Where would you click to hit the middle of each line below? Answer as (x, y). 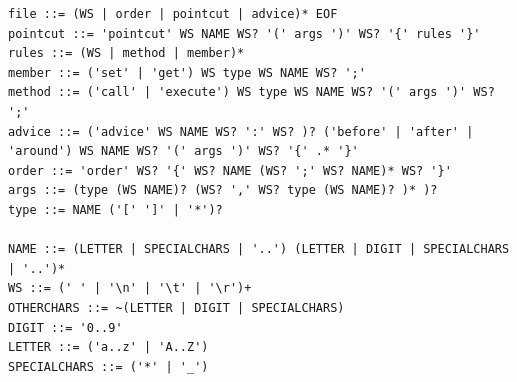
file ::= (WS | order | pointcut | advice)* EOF (173, 14)
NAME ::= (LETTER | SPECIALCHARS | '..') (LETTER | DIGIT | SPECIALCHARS (259, 249)
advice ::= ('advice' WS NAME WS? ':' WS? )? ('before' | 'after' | (241, 131)
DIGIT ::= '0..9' (65, 327)
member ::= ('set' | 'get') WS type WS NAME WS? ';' (187, 72)
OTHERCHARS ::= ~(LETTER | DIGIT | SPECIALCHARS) (176, 307)
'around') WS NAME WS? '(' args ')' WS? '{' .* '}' (183, 151)
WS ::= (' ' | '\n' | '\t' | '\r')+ (130, 288)
